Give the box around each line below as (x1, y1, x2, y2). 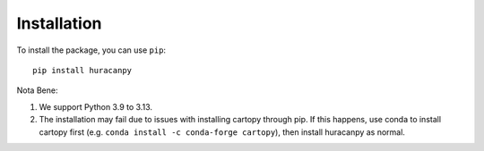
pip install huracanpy (32, 65, 133, 75)
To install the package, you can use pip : (16, 45, 166, 55)
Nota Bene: (16, 85, 58, 96)
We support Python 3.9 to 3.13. (39, 101, 152, 112)
